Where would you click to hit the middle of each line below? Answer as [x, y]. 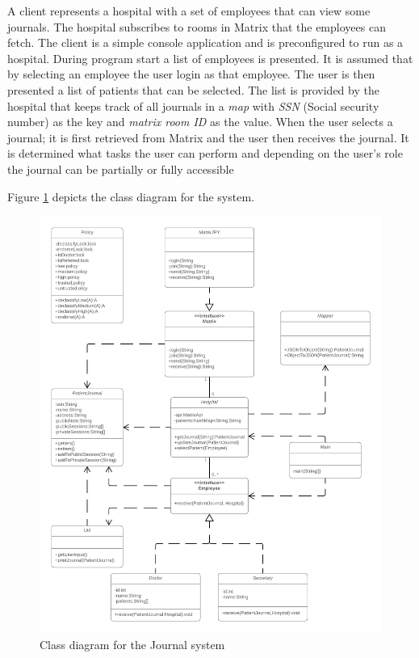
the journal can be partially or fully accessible [121, 169]
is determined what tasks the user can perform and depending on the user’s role [205, 153]
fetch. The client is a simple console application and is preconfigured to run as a [205, 42]
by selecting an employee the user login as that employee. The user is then [191, 74]
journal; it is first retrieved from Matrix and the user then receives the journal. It [208, 137]
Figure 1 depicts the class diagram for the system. [131, 196]
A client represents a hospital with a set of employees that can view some [189, 11]
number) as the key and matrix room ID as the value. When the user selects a [200, 122]
